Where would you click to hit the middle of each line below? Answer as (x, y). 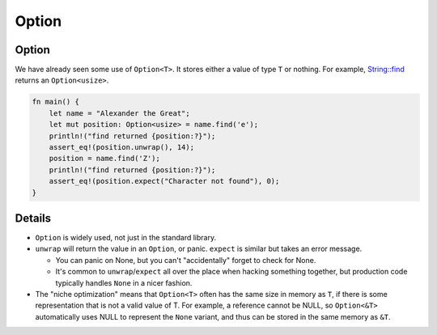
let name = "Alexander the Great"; (119, 113)
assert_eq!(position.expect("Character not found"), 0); (164, 181)
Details (33, 218)
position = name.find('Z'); (105, 159)
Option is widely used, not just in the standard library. (126, 238)
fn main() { (56, 102)
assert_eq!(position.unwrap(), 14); (121, 147)
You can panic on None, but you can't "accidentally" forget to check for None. (186, 260)
